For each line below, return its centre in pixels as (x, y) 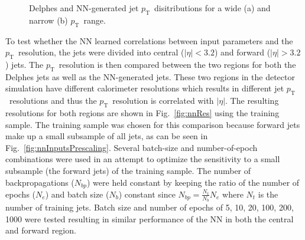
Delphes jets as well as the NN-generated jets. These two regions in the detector (150, 76)
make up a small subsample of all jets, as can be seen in (107, 136)
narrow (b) (48, 20)
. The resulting (252, 101)
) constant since (147, 194)
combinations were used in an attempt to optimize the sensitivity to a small (143, 159)
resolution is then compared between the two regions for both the (177, 64)
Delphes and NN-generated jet (84, 8)
